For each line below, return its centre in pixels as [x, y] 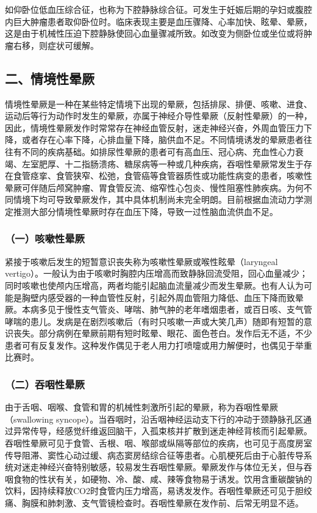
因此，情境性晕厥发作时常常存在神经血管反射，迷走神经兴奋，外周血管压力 [154, 127]
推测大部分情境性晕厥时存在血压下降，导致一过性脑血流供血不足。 [145, 211]
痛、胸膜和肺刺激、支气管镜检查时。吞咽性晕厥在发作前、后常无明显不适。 [154, 503]
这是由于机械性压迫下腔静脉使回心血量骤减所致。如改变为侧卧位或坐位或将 [154, 33]
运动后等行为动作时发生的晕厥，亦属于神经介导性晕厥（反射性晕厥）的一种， [158, 116]
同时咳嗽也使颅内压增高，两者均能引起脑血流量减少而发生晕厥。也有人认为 [154, 285]
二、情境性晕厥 [50, 78]
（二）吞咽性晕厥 [45, 384]
